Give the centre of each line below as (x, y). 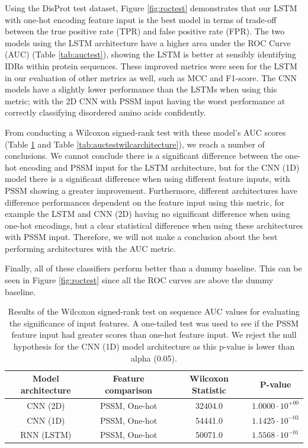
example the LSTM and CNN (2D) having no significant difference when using (147, 214)
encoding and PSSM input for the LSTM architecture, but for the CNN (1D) (159, 167)
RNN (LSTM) (46, 435)
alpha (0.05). (154, 358)
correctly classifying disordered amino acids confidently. (105, 112)
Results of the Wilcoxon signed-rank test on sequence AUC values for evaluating (154, 311)
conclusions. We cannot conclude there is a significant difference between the (144, 156)
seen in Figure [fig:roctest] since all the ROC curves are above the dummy (139, 280)
